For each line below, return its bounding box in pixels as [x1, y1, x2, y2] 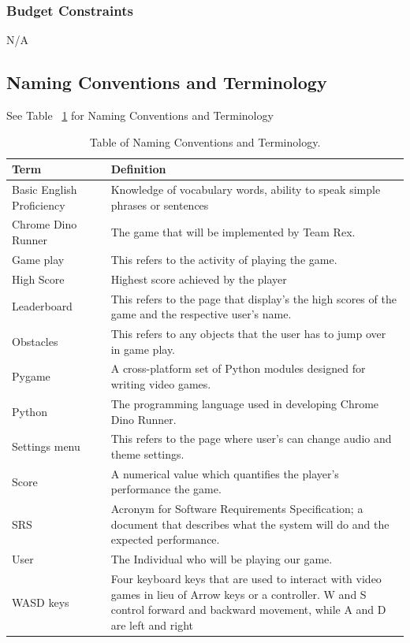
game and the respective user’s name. [110, 306, 292, 322]
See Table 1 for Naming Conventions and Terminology [6, 107, 274, 124]
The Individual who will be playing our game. [110, 551, 333, 567]
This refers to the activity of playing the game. [110, 251, 337, 267]
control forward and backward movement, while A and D [110, 601, 386, 618]
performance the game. [110, 481, 222, 497]
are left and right [110, 616, 194, 633]
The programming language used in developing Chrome [110, 395, 379, 411]
